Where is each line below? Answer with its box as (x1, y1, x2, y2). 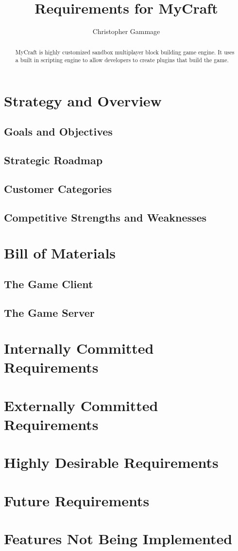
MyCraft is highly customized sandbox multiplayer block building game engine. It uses (15, 48, 235, 56)
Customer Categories (4, 181, 112, 196)
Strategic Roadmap (4, 153, 103, 168)
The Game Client (4, 276, 93, 291)
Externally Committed (4, 395, 158, 415)
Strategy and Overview (4, 90, 162, 110)
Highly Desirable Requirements (4, 452, 219, 472)
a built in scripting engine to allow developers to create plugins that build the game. (15, 56, 229, 64)
